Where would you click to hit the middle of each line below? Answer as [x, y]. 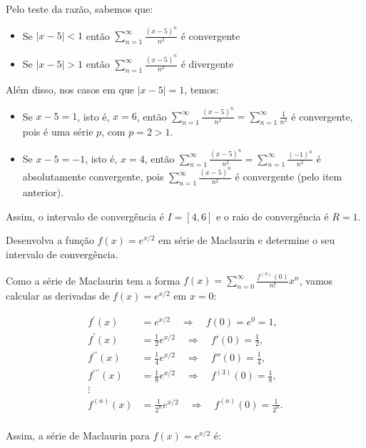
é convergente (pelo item [289, 177]
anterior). [43, 192]
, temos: [202, 89]
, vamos [316, 280]
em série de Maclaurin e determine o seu [247, 240]
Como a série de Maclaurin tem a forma [93, 280]
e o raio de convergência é [272, 216]
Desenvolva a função [50, 240]
